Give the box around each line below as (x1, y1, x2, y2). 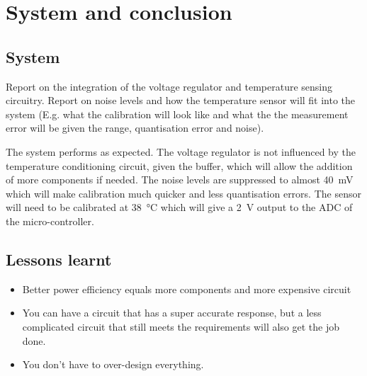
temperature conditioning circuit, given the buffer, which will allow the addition (6, 158, 353, 173)
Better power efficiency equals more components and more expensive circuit (22, 281, 351, 296)
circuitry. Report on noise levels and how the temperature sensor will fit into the (6, 93, 356, 108)
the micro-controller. (6, 213, 94, 228)
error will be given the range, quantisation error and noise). (6, 120, 264, 135)
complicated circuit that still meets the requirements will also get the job (22, 319, 340, 334)
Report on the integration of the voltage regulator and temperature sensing (6, 79, 333, 93)
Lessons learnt (6, 248, 112, 270)
